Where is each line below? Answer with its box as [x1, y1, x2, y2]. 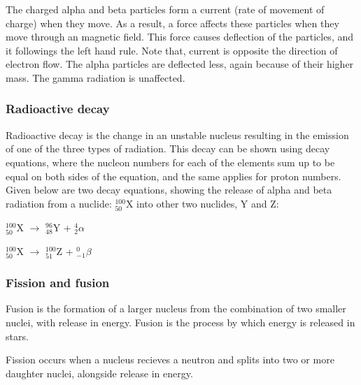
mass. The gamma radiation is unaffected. [6, 70, 185, 85]
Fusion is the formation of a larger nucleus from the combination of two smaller [6, 301, 346, 316]
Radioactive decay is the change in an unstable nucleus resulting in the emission [6, 127, 349, 142]
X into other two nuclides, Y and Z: [125, 196, 279, 210]
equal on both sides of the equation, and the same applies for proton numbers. [6, 168, 341, 183]
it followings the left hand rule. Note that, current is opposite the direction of [6, 43, 338, 57]
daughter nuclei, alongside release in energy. [6, 365, 193, 380]
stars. [6, 328, 29, 343]
